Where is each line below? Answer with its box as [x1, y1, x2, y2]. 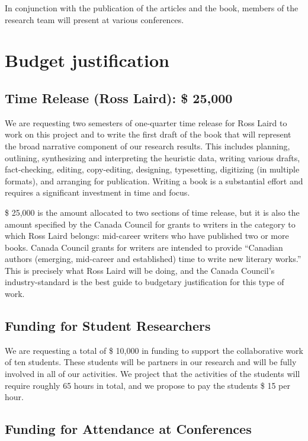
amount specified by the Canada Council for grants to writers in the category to [5, 218, 296, 230]
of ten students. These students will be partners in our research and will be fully [5, 356, 297, 368]
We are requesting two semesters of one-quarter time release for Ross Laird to [5, 116, 287, 129]
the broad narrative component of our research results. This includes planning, [5, 139, 290, 152]
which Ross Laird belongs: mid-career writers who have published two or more [5, 229, 289, 242]
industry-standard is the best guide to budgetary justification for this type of [5, 276, 284, 288]
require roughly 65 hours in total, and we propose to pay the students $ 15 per [5, 379, 291, 391]
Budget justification [5, 48, 169, 72]
